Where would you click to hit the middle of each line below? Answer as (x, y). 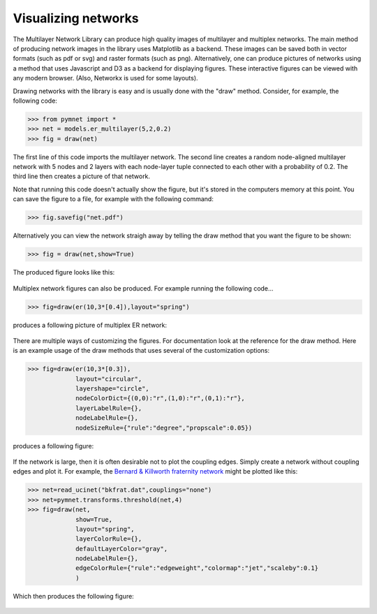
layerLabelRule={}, (109, 408)
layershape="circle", (112, 389)
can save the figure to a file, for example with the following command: (113, 199)
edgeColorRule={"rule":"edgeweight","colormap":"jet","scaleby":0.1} (197, 568)
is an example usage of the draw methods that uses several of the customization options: (141, 351)
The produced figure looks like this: (64, 272)
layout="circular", (109, 379)
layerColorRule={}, (109, 539)
